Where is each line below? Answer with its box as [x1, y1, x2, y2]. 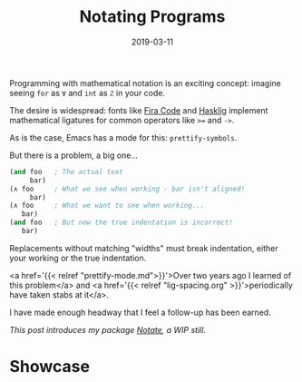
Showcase [9, 357, 91, 377]
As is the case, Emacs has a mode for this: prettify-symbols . [9, 132, 238, 142]
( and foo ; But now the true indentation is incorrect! [9, 218, 233, 228]
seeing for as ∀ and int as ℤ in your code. [9, 87, 166, 98]
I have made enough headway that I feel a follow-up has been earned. [9, 307, 272, 318]
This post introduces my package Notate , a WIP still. [9, 324, 207, 335]
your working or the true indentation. [9, 252, 147, 263]
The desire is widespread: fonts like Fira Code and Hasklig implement [9, 104, 268, 115]
